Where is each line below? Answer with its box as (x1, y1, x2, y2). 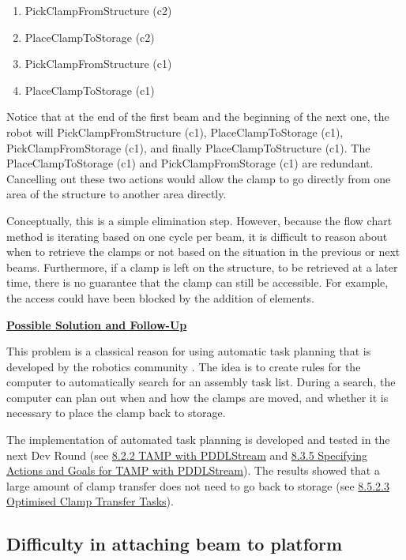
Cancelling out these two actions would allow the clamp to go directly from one (6, 170, 391, 186)
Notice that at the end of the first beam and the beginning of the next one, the (6, 108, 389, 125)
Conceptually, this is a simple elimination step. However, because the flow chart (6, 212, 393, 228)
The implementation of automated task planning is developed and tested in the (6, 431, 390, 448)
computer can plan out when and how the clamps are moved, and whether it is (6, 389, 389, 405)
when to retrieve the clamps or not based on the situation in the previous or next (6, 243, 400, 260)
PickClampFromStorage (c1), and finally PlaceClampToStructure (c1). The (6, 139, 370, 156)
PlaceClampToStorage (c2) (24, 28, 155, 45)
